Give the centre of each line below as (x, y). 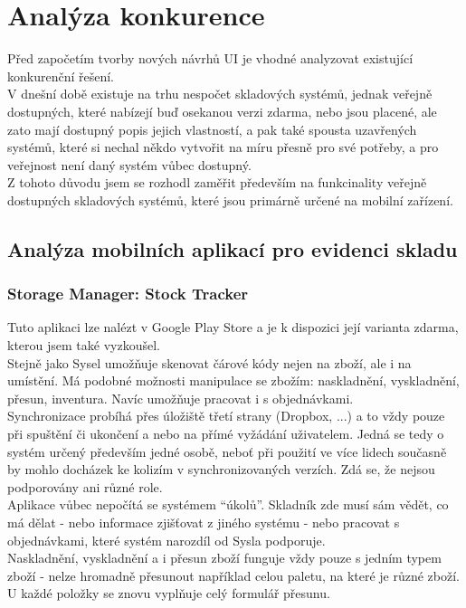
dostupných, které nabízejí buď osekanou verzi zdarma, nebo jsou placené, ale (222, 111)
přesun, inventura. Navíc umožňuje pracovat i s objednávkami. (181, 398)
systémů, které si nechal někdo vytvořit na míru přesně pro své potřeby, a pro (223, 147)
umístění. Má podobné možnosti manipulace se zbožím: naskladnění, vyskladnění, (233, 380)
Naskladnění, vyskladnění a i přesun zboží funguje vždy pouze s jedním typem (224, 558)
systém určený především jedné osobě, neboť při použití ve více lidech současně (227, 451)
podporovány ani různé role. (85, 486)
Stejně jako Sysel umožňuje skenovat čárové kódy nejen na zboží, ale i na (209, 362)
